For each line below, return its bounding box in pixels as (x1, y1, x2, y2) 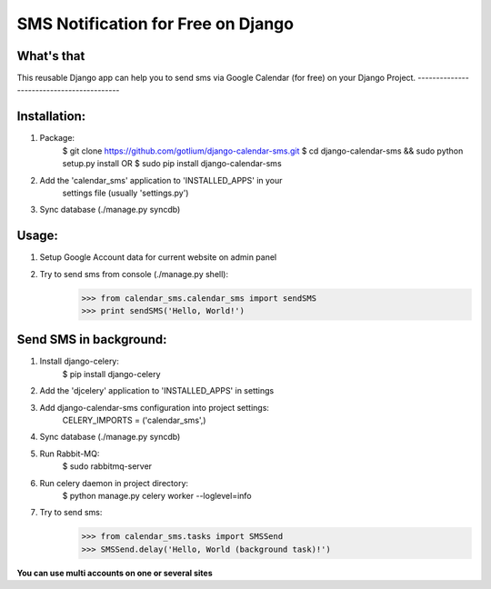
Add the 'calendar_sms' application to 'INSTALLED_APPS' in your (39, 175, 283, 185)
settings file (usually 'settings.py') (62, 187, 189, 198)
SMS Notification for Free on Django (16, 14, 295, 34)
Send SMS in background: (16, 332, 167, 347)
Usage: (16, 228, 59, 244)
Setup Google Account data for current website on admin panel (39, 252, 277, 263)
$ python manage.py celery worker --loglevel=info (62, 491, 252, 501)
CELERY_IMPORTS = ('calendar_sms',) (62, 414, 206, 426)
